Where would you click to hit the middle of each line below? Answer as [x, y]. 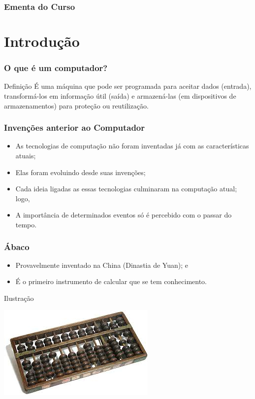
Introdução [42, 41]
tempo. [26, 224]
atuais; [26, 156]
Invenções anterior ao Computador [75, 127]
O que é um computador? [56, 68]
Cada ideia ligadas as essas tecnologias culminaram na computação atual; [126, 189]
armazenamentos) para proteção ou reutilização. [76, 105]
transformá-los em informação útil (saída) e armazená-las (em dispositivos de [120, 96]
